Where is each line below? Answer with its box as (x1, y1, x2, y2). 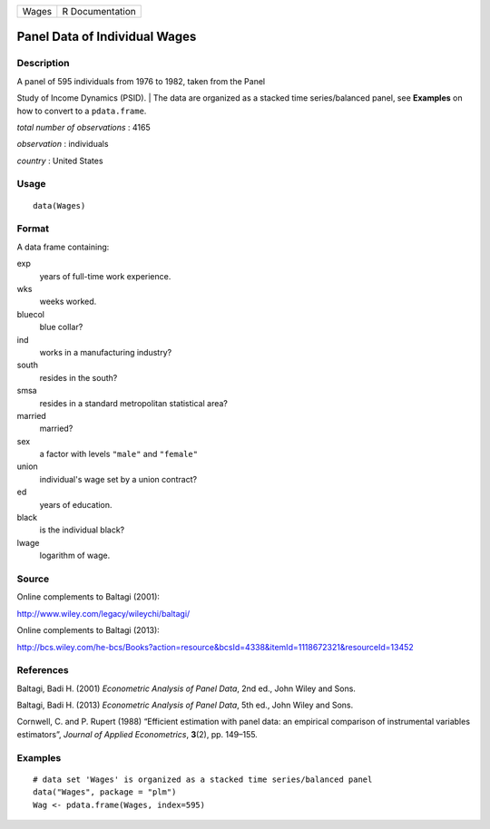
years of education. (39, 499, 113, 510)
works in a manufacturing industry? (39, 346, 172, 357)
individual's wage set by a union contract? (39, 473, 198, 484)
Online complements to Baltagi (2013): (16, 625, 161, 636)
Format (16, 222, 50, 235)
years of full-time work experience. (39, 270, 171, 281)
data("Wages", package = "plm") (33, 787, 177, 797)
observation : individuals (16, 139, 109, 150)
